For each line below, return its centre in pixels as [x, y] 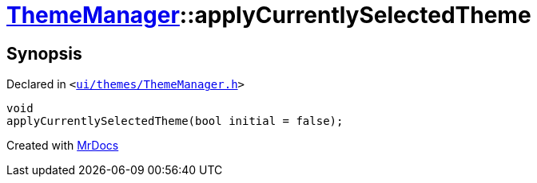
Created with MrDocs [63, 146]
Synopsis [44, 53]
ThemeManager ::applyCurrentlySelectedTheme [269, 15]
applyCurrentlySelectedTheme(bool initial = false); [175, 121]
